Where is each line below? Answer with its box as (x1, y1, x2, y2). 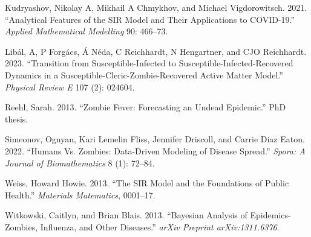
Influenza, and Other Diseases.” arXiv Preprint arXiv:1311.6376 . (40, 220, 280, 233)
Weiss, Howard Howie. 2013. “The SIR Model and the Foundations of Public (5, 177, 289, 189)
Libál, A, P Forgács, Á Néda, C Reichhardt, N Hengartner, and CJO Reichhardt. (5, 45, 307, 57)
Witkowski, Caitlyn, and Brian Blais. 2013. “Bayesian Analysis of (5, 209, 247, 221)
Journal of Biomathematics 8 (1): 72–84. (5, 156, 155, 169)
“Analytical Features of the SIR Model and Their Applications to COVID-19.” (5, 13, 295, 25)
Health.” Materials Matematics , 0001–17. (5, 188, 155, 201)
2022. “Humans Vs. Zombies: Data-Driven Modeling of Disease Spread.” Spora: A (5, 144, 306, 157)
